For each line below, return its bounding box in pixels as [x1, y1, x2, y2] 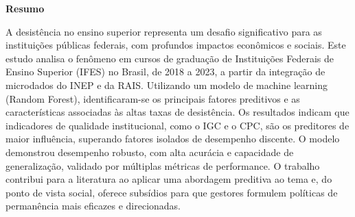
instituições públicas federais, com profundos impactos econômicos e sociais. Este [5, 38, 346, 52]
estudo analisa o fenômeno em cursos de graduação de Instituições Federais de [5, 51, 334, 65]
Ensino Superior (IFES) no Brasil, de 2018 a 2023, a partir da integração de [5, 64, 325, 79]
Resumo [5, 1, 45, 15]
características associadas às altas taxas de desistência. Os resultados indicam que [5, 105, 350, 119]
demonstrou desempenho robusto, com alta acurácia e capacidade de [5, 144, 294, 159]
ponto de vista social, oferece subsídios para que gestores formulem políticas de [5, 185, 338, 199]
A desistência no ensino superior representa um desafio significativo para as [5, 24, 322, 38]
